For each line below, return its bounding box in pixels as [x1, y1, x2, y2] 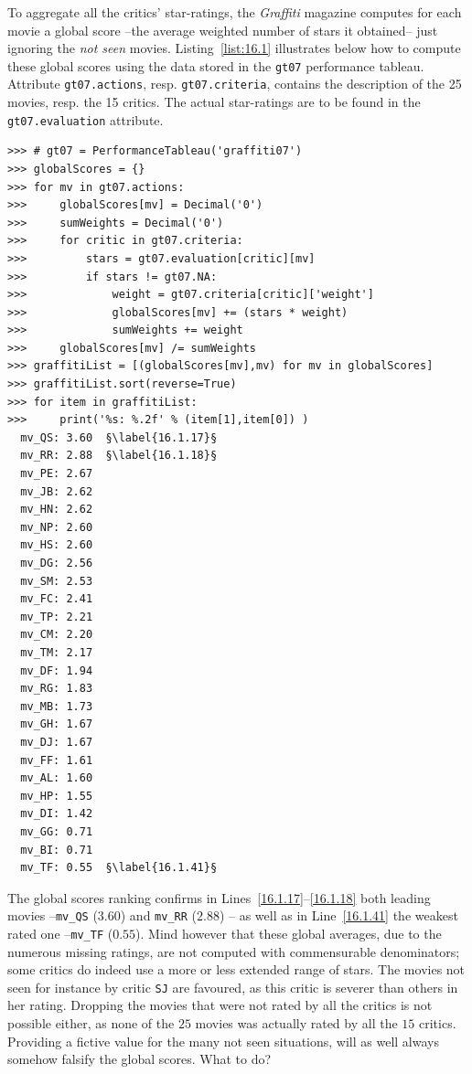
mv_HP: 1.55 [20, 789, 93, 803]
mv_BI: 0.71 [20, 843, 93, 856]
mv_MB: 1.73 [20, 699, 93, 713]
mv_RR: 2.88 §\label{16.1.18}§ [20, 449, 218, 463]
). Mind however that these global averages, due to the [135, 923, 442, 942]
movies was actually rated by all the [195, 1014, 398, 1033]
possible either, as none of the [7, 1014, 175, 1033]
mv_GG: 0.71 [20, 824, 93, 838]
